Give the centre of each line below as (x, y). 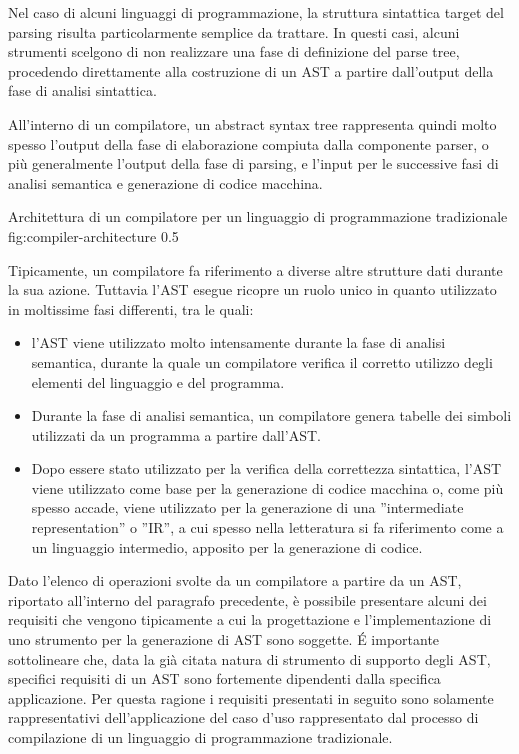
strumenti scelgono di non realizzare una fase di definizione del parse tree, (234, 51)
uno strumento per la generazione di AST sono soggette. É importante (224, 639)
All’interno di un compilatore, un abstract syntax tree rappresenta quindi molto (252, 123)
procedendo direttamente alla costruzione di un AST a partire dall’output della (251, 70)
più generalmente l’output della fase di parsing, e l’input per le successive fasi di (253, 163)
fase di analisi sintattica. (82, 90)
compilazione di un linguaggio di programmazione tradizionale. (200, 737)
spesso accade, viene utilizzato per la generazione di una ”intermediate (247, 507)
